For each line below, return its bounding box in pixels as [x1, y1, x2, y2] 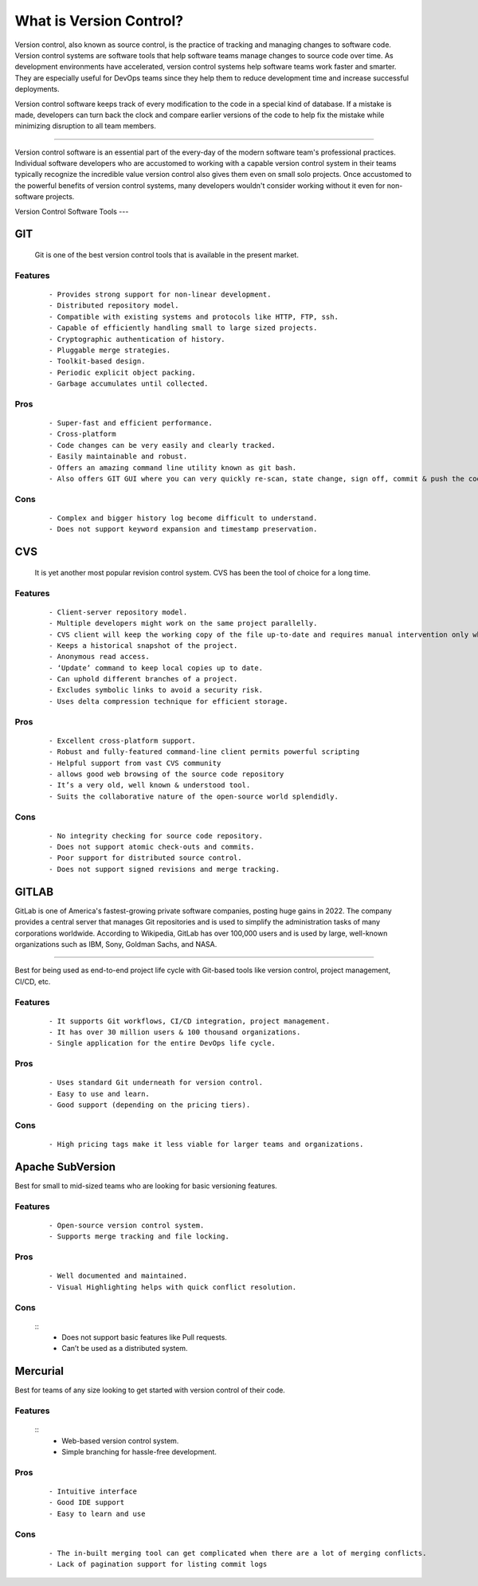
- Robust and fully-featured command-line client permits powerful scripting [49, 748, 360, 756]
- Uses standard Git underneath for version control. [49, 1078, 263, 1087]
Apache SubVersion [14, 1160, 116, 1173]
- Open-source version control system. [49, 1221, 205, 1231]
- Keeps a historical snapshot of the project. [49, 641, 238, 650]
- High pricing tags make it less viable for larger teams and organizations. [49, 1140, 364, 1149]
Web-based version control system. [61, 1435, 179, 1446]
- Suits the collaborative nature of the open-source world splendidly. [49, 791, 339, 801]
